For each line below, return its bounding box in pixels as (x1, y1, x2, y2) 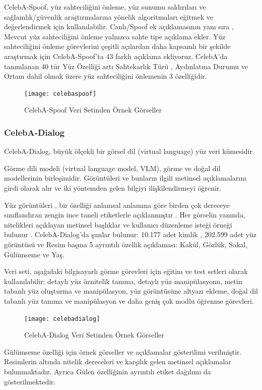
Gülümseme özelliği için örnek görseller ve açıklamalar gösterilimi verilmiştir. (4, 346, 242, 357)
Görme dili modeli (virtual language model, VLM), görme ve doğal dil (4, 162, 221, 173)
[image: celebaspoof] (24, 90, 97, 97)
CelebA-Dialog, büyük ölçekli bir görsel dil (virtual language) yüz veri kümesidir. (4, 146, 254, 156)
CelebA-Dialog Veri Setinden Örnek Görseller (24, 329, 164, 340)
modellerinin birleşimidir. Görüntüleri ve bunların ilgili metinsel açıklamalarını (4, 173, 246, 183)
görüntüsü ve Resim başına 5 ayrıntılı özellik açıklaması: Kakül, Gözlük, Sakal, (4, 239, 248, 249)
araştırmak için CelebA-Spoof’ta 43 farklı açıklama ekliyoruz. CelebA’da (4, 50, 228, 61)
